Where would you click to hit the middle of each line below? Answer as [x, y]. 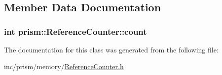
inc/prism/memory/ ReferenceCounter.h [64, 66]
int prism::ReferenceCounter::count [75, 31]
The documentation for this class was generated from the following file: [111, 50]
